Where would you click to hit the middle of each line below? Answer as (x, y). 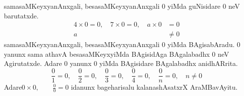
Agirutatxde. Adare (33, 63)
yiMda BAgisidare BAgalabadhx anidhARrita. (169, 63)
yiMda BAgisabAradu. (201, 44)
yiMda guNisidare (194, 6)
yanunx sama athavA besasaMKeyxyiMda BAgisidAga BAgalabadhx (107, 54)
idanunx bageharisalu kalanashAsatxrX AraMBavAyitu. (154, 87)
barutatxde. (21, 15)
